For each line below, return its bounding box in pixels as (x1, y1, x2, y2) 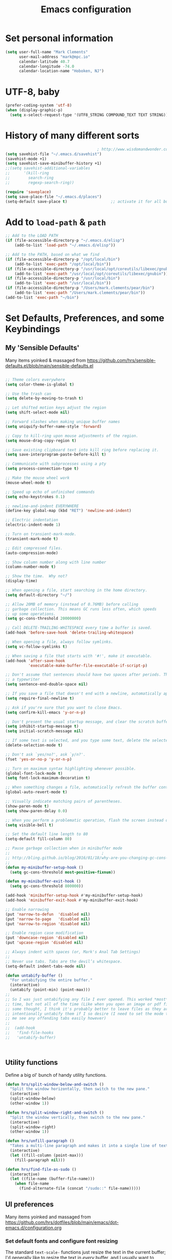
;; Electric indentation (5, 518, 58, 523)
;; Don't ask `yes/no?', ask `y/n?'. (5, 752, 86, 757)
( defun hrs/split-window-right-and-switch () (5, 1110, 104, 1115)
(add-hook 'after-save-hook (5, 658, 66, 663)
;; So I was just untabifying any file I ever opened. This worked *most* (5, 997, 168, 1002)
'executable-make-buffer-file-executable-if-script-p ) (28, 663, 147, 668)
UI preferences (5, 1200, 54, 1209)
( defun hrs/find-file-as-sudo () (5, 1167, 77, 1172)
